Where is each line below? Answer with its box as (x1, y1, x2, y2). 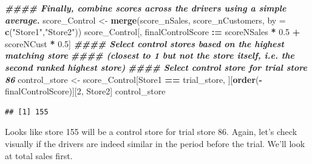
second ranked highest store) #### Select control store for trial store (5, 61, 307, 73)
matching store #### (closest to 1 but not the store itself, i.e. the (5, 49, 294, 62)
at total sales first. (5, 149, 73, 162)
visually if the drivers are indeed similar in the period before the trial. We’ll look (5, 137, 305, 149)
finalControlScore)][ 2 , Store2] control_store (5, 85, 166, 97)
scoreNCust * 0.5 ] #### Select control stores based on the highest (5, 37, 284, 50)
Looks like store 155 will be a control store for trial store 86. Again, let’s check (5, 125, 297, 138)
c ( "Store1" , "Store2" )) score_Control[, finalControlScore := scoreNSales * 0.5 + (5, 25, 300, 38)
